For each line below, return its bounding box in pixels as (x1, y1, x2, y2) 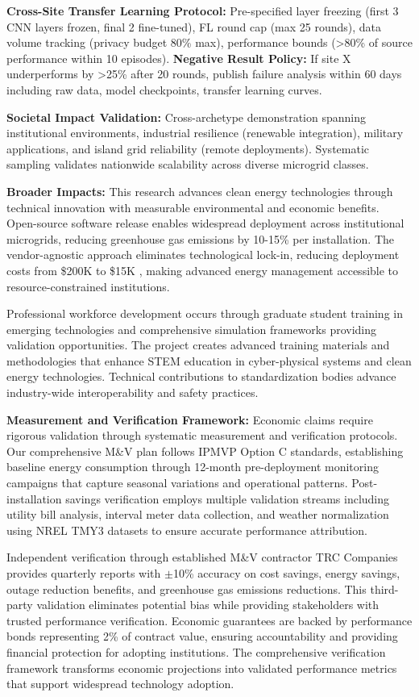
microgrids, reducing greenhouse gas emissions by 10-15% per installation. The (6, 230, 394, 247)
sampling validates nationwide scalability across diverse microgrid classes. (6, 156, 369, 173)
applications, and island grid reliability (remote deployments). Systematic (6, 140, 370, 157)
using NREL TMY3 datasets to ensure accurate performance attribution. (6, 521, 367, 538)
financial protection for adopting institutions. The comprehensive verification (6, 643, 386, 660)
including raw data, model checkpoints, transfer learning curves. (6, 81, 322, 98)
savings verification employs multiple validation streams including (65, 490, 390, 507)
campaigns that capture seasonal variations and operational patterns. (6, 474, 348, 491)
